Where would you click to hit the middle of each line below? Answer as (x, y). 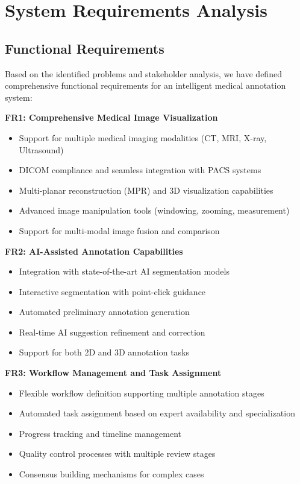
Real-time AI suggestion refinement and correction (112, 332)
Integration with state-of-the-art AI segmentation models (124, 271)
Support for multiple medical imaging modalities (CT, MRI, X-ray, (143, 137)
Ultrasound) (41, 149)
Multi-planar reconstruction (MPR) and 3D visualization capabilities (146, 190)
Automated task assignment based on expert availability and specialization (157, 413)
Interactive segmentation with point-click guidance (112, 291)
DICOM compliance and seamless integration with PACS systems (140, 170)
